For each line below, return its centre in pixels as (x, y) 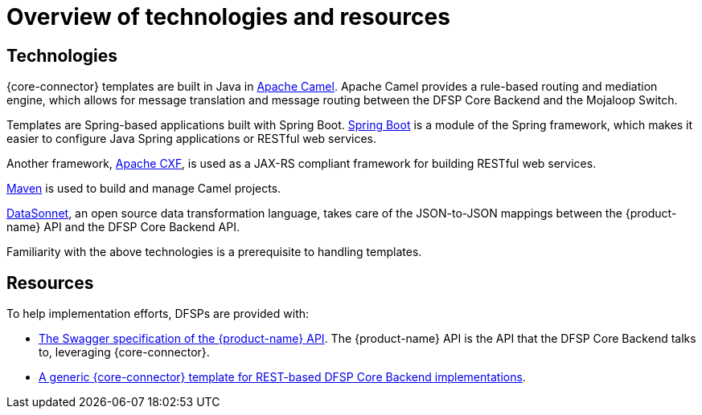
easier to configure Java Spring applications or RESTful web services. (191, 139)
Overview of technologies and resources (228, 17)
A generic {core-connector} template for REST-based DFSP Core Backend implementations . (282, 377)
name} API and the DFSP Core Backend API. (123, 227)
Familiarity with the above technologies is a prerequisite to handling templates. (214, 252)
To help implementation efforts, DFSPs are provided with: (158, 314)
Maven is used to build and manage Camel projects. (144, 189)
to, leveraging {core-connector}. (124, 352)
